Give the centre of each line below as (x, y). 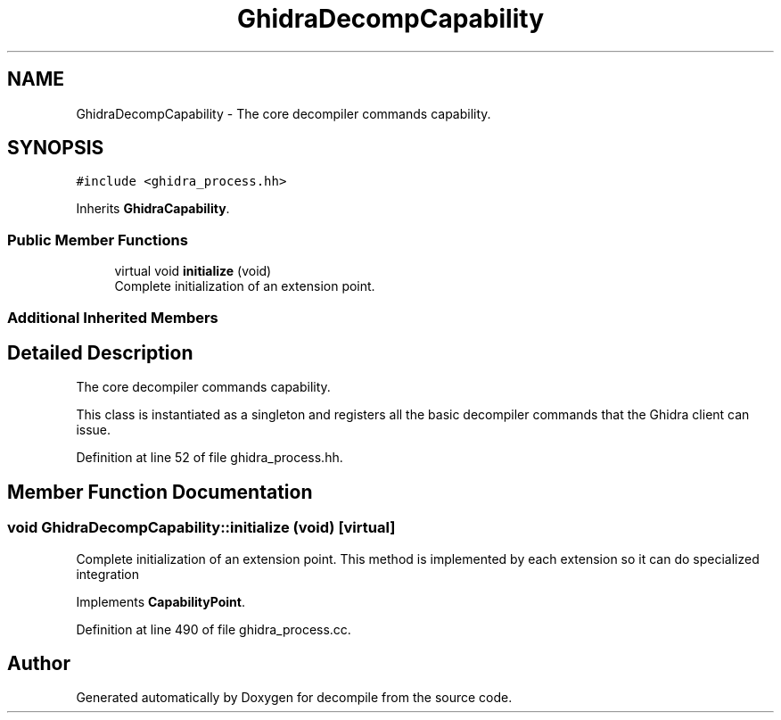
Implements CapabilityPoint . (160, 601)
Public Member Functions (98, 240)
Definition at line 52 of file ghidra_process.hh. (210, 458)
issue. (94, 430)
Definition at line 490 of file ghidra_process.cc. (214, 629)
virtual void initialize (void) (193, 271)
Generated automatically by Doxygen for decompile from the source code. (294, 698)
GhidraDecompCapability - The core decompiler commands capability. (284, 113)
